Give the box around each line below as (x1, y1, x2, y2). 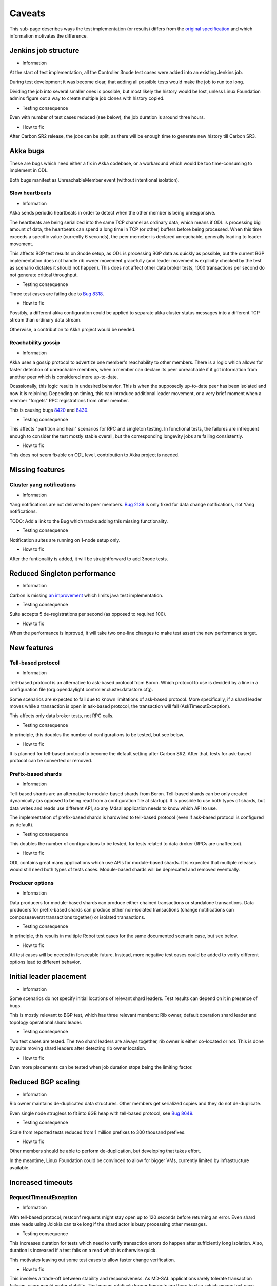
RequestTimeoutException (9, 1193, 77, 1201)
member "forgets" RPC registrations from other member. (9, 398, 129, 404)
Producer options (9, 880, 54, 887)
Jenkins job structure (9, 46, 80, 55)
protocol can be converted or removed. (9, 758, 92, 764)
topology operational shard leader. (9, 1019, 82, 1026)
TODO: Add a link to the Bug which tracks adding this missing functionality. (9, 517, 168, 524)
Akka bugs (9, 147, 45, 155)
